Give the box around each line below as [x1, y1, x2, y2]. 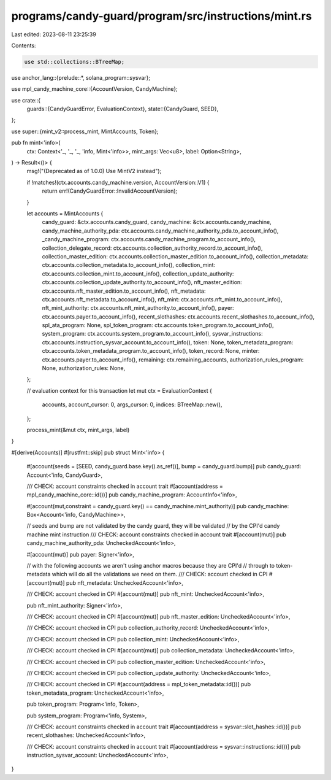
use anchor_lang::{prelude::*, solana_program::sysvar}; [11, 74, 151, 81]
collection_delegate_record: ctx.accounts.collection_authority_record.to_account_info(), [42, 244, 263, 252]
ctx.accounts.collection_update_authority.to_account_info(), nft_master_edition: [42, 279, 242, 286]
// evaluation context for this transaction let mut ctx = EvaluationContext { [26, 387, 213, 394]
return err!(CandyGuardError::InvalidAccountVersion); [42, 187, 178, 195]
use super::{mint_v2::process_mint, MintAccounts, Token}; [11, 128, 159, 135]
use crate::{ [11, 96, 41, 104]
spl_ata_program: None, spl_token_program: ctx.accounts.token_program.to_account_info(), [42, 322, 274, 329]
